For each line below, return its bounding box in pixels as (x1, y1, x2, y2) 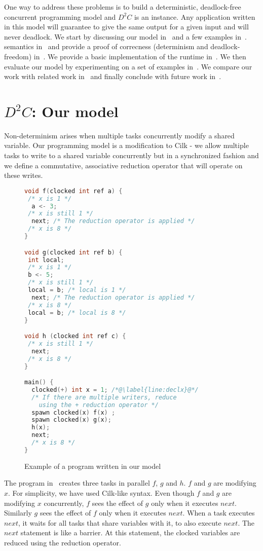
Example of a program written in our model (24, 460, 161, 471)
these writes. (4, 170, 43, 180)
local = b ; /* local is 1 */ (28, 286, 126, 293)
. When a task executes (182, 507, 255, 518)
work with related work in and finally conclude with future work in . (4, 71, 221, 82)
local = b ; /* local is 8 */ (28, 309, 126, 316)
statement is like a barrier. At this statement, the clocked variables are (20, 527, 240, 538)
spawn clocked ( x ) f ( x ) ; (31, 409, 116, 416)
